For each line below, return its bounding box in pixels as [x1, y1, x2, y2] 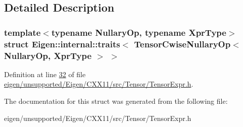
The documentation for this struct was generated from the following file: [4, 96, 228, 106]
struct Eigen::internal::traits [4, 37, 120, 50]
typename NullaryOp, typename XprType [51, 26, 226, 38]
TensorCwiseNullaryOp [134, 37, 231, 50]
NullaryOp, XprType [4, 49, 92, 61]
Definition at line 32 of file [4, 69, 86, 79]
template [4, 26, 41, 38]
